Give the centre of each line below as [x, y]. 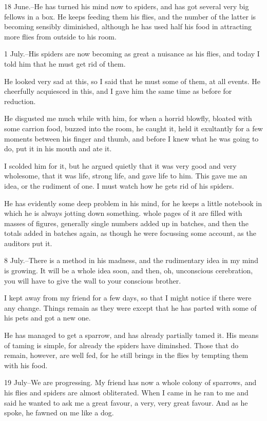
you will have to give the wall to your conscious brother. [93, 280]
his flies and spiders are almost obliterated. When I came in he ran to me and [126, 392]
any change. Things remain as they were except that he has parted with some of [130, 307]
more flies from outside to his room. [60, 36]
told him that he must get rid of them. [65, 63]
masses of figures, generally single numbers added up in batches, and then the [126, 223]
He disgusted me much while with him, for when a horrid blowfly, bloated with [128, 118]
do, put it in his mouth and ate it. [58, 148]
